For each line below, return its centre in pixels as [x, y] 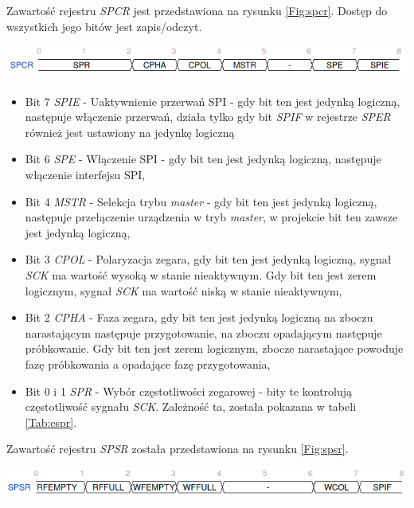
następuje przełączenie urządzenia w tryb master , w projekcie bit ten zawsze [211, 217]
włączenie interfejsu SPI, [85, 175]
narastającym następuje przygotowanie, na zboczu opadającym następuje [203, 332]
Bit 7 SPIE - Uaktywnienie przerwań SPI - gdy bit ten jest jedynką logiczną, [213, 101]
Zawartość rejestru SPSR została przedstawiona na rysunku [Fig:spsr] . [178, 449]
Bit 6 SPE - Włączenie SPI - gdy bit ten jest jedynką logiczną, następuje [203, 159]
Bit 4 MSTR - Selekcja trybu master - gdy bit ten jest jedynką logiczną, [201, 201]
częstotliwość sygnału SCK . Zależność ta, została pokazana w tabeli [191, 406]
